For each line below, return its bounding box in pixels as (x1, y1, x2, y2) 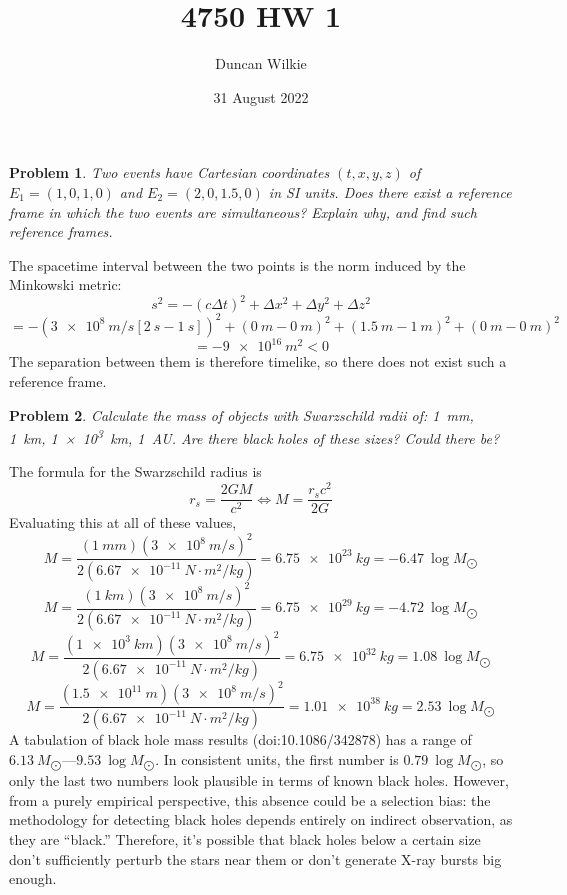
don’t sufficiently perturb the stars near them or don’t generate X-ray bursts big (9, 848, 502, 869)
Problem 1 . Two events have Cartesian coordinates (9, 162, 330, 183)
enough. (9, 868, 57, 889)
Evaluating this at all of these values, (9, 512, 237, 533)
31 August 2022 (213, 86, 309, 107)
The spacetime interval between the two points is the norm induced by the (9, 254, 466, 275)
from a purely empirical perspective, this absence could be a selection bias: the (9, 789, 491, 810)
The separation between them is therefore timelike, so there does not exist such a (9, 351, 507, 372)
